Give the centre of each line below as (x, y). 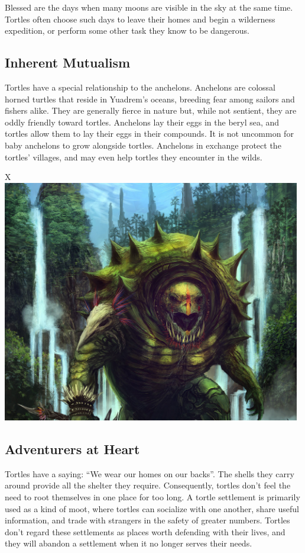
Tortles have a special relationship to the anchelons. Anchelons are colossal (140, 87)
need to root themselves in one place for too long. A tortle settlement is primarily (152, 497)
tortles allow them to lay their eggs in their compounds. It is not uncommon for (149, 134)
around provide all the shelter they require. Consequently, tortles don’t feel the (148, 485)
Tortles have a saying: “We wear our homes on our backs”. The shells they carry (150, 473)
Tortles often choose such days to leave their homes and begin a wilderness (140, 19)
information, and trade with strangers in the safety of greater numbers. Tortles (147, 520)
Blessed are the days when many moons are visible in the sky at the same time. (149, 7)
